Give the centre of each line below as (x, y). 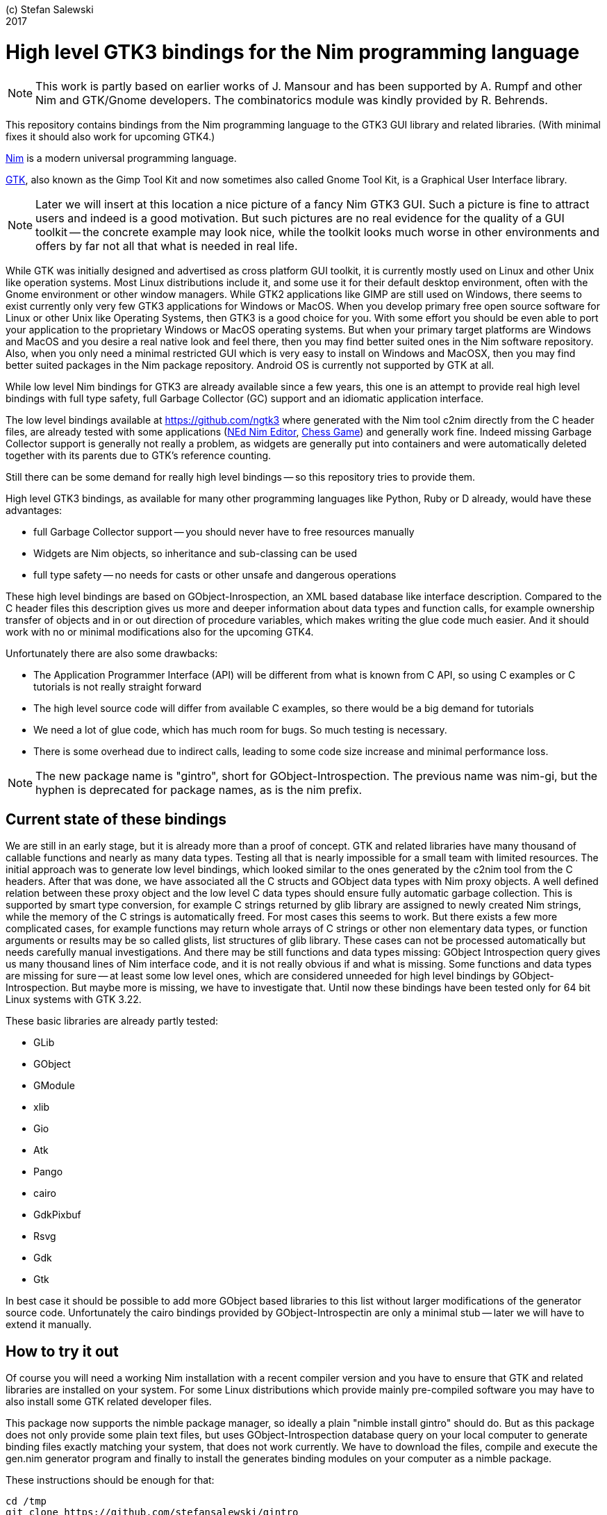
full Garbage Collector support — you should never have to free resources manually (224, 531)
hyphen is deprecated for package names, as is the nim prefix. (199, 789)
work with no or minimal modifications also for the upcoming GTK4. (160, 631)
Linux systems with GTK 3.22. (74, 1000)
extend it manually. (49, 1325)
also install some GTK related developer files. (109, 1402)
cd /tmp (26, 1501)
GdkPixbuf (57, 1215)
